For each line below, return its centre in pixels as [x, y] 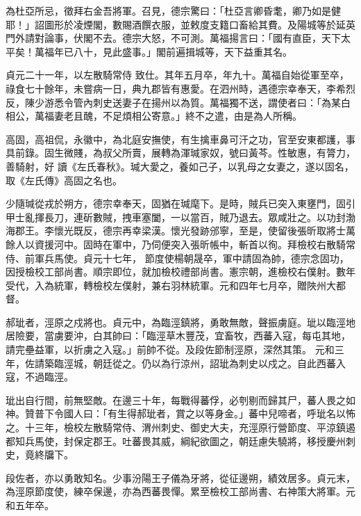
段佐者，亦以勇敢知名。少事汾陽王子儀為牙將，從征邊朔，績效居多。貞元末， [180, 477]
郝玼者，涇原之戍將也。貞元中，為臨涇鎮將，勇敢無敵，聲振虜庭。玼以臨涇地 [180, 322]
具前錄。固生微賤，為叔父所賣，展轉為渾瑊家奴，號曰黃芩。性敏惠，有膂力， [180, 153]
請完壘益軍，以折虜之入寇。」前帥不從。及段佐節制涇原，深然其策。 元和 [170, 349]
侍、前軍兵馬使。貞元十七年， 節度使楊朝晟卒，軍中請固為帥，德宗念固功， [177, 258]
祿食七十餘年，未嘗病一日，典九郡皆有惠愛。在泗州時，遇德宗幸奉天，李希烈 [180, 88]
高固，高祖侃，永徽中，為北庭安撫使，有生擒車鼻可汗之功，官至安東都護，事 [180, 139]
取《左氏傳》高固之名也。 [64, 180]
